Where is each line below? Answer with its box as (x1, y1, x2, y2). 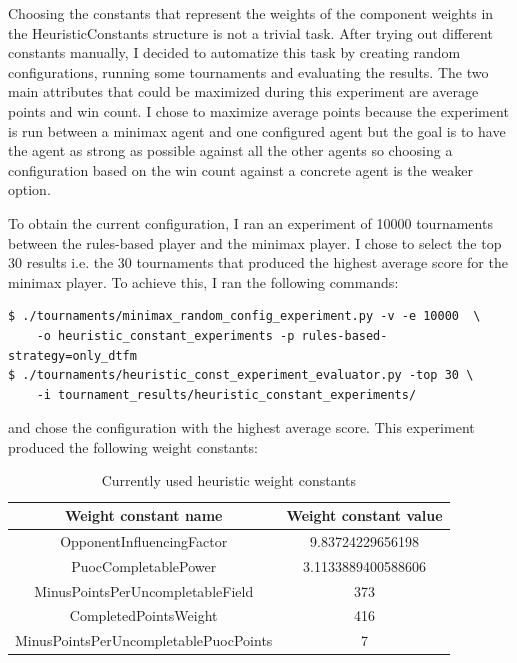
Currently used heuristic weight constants (101, 470, 356, 491)
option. (8, 179, 51, 200)
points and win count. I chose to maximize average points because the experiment (8, 100, 509, 121)
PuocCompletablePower (71, 555, 217, 576)
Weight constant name (64, 505, 223, 526)
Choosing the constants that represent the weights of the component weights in (8, 3, 494, 23)
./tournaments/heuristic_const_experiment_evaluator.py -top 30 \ (22, 368, 474, 383)
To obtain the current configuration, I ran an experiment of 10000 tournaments (8, 212, 493, 233)
